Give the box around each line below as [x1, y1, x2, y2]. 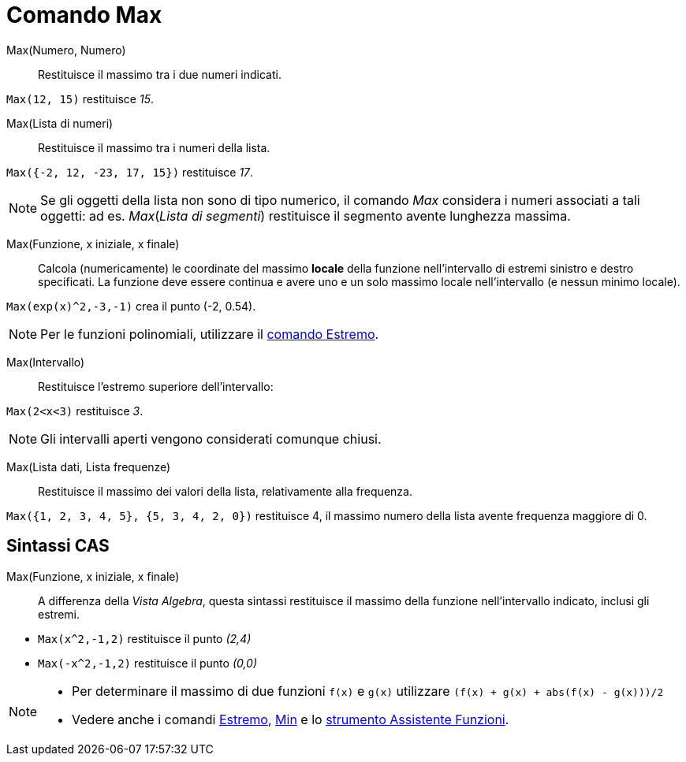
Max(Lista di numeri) [6, 116, 114, 130]
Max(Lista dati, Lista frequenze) [6, 459, 171, 474]
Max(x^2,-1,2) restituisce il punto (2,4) [38, 631, 252, 645]
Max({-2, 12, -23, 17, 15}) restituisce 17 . [6, 165, 254, 179]
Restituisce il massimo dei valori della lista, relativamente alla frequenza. [38, 484, 412, 498]
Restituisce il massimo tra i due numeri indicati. [38, 67, 281, 81]
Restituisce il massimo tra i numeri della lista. [38, 140, 270, 154]
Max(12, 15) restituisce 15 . [6, 91, 154, 106]
